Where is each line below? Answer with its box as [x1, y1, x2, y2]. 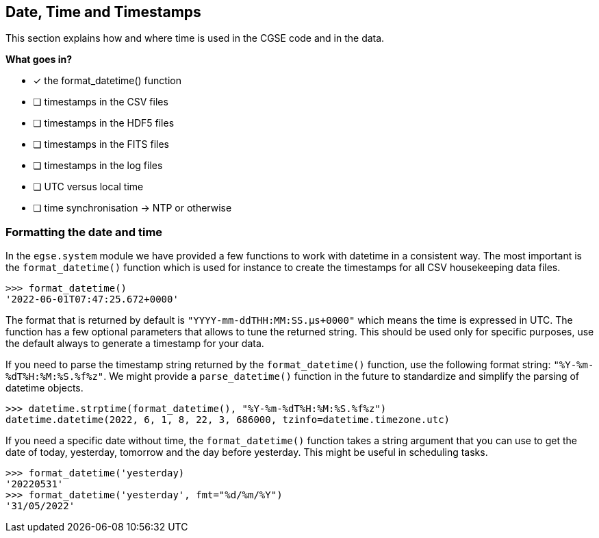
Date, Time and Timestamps [5, 3, 201, 21]
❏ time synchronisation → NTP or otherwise [33, 202, 232, 214]
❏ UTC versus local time [33, 181, 144, 193]
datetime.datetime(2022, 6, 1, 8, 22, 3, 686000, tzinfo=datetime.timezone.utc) [5, 414, 450, 426]
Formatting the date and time [5, 225, 163, 239]
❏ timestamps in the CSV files [33, 96, 168, 108]
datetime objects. [5, 382, 84, 394]
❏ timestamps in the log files [33, 159, 163, 172]
